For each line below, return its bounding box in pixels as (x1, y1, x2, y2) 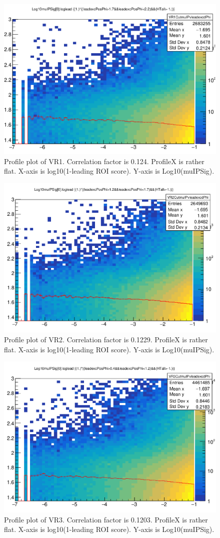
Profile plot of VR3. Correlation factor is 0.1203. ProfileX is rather (4, 514, 208, 524)
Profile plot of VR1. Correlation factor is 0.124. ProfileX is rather (4, 156, 204, 166)
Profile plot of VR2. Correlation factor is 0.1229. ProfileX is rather (4, 334, 208, 345)
